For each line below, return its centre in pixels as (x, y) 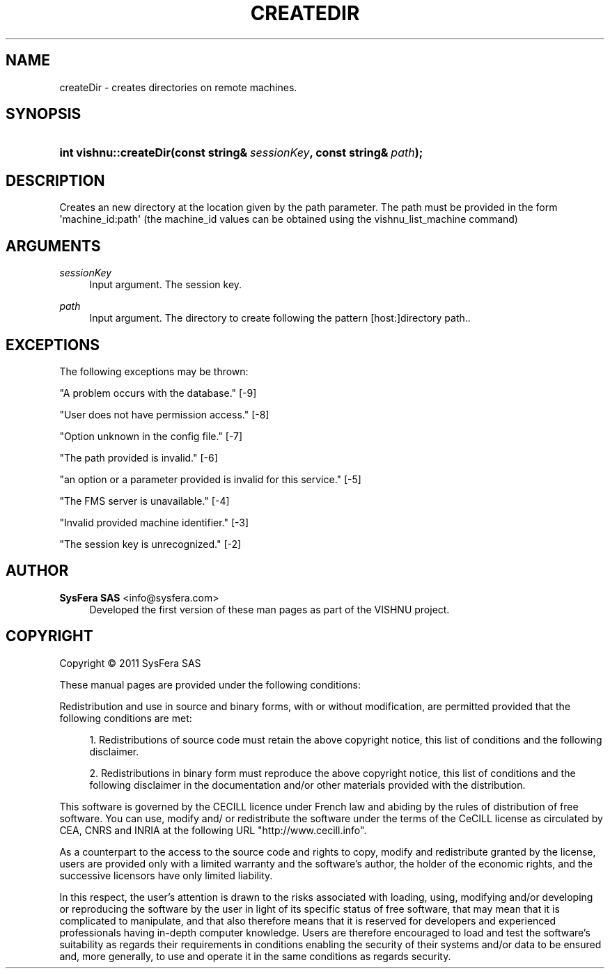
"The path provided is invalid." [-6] (139, 457)
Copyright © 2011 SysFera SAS (130, 663)
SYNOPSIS (44, 114)
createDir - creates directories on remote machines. (178, 87)
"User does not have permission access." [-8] (164, 414)
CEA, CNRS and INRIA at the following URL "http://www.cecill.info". (213, 830)
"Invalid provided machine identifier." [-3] (154, 522)
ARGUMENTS (53, 246)
